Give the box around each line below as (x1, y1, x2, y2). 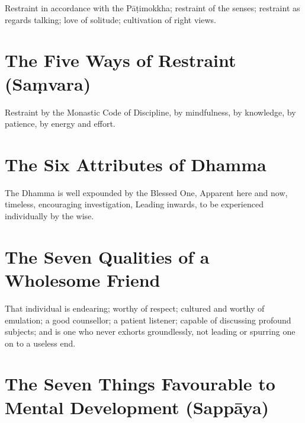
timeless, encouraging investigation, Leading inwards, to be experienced (5, 198, 264, 210)
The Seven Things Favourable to (5, 371, 275, 396)
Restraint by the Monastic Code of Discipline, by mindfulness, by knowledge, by (5, 105, 296, 118)
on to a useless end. (5, 337, 76, 349)
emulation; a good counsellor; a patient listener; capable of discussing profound (5, 313, 291, 326)
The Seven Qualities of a (5, 244, 210, 268)
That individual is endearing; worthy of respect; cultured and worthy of (5, 302, 265, 314)
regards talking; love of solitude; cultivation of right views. (5, 13, 216, 25)
